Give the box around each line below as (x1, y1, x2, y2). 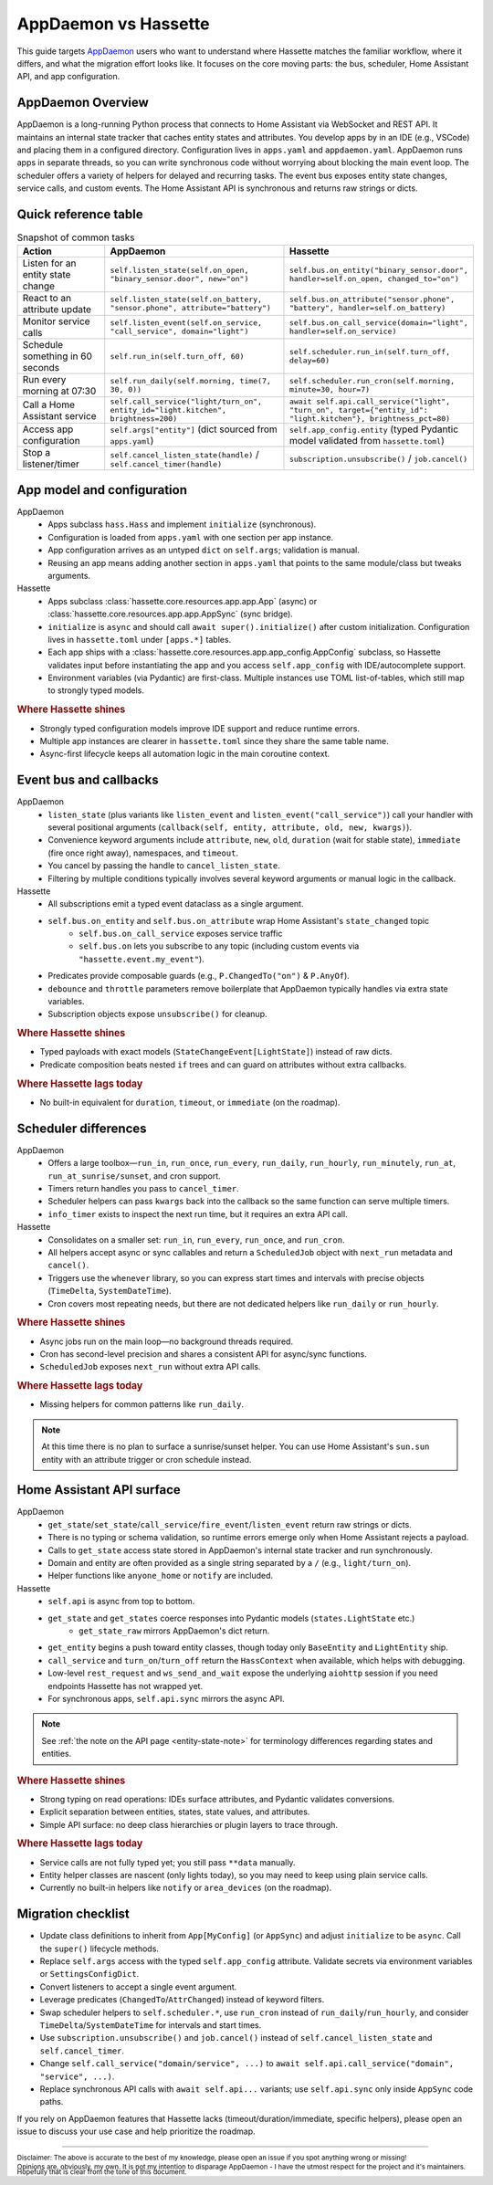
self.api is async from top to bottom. (47, 1596, 195, 1607)
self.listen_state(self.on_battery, (110, 295, 263, 305)
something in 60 (22, 350, 93, 362)
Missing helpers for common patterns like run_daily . (39, 1399, 245, 1410)
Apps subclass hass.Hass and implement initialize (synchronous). (47, 519, 317, 530)
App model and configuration (16, 482, 187, 498)
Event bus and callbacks (16, 772, 159, 788)
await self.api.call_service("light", (288, 397, 451, 406)
